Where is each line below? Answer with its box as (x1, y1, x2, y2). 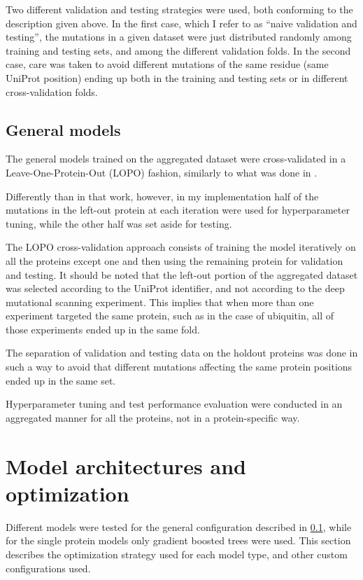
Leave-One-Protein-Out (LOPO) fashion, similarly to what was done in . (6, 165, 318, 179)
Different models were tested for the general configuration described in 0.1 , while (6, 519, 352, 534)
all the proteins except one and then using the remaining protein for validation (6, 253, 343, 268)
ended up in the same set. (6, 373, 116, 387)
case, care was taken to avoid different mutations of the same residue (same (6, 57, 329, 71)
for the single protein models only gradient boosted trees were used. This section (6, 533, 351, 548)
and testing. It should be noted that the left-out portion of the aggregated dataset (6, 267, 358, 282)
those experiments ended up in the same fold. (6, 322, 200, 336)
